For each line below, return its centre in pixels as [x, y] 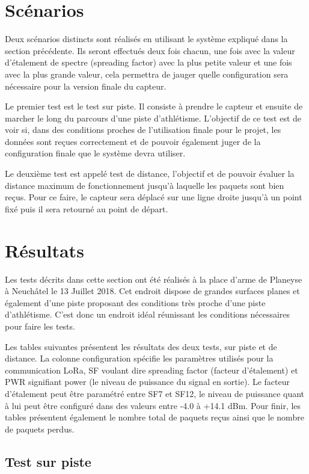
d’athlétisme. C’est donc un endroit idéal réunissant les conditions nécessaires [148, 314]
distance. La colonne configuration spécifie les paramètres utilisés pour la [139, 358]
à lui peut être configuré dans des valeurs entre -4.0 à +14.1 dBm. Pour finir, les [153, 405]
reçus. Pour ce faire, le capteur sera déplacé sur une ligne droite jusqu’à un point [154, 197]
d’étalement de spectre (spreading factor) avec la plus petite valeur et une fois [148, 62]
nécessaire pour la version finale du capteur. [86, 86]
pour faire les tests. [40, 326]
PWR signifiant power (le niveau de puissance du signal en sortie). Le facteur [147, 382]
